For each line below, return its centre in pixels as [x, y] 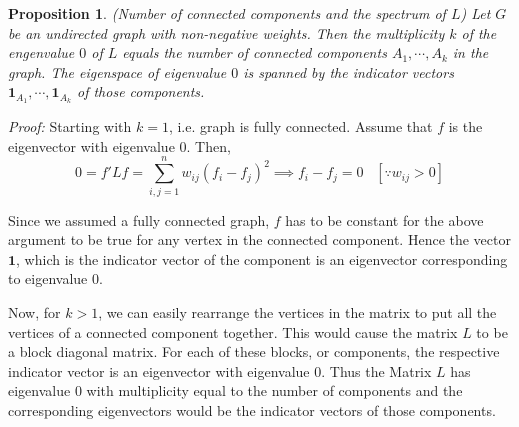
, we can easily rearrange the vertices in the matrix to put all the [297, 311]
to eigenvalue [48, 278]
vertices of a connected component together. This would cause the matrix [233, 331]
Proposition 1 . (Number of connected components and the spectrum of [227, 13]
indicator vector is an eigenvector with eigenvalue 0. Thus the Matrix [220, 370]
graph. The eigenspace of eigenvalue [117, 71]
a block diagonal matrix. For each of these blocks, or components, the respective [254, 351]
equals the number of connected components [254, 52]
